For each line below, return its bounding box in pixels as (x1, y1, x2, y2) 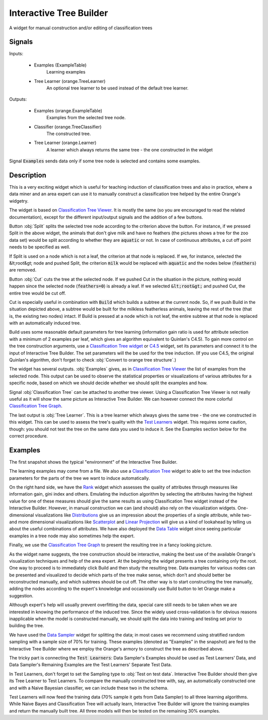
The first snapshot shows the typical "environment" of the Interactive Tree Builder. (9, 459, 178, 465)
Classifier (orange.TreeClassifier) (34, 124, 102, 130)
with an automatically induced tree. (9, 320, 81, 326)
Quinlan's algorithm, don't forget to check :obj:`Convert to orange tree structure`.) (9, 357, 176, 363)
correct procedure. (9, 432, 48, 439)
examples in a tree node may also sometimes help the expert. (9, 533, 135, 539)
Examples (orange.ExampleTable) (34, 107, 103, 114)
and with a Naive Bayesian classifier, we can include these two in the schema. (9, 685, 169, 691)
